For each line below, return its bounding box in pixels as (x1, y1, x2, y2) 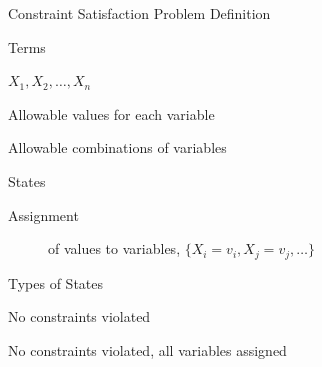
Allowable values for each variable (8, 103, 215, 124)
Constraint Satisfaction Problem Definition (8, 3, 271, 23)
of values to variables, (48, 238, 181, 259)
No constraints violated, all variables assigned (8, 339, 287, 360)
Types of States (8, 272, 104, 293)
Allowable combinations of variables (8, 137, 227, 158)
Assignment (8, 204, 79, 225)
